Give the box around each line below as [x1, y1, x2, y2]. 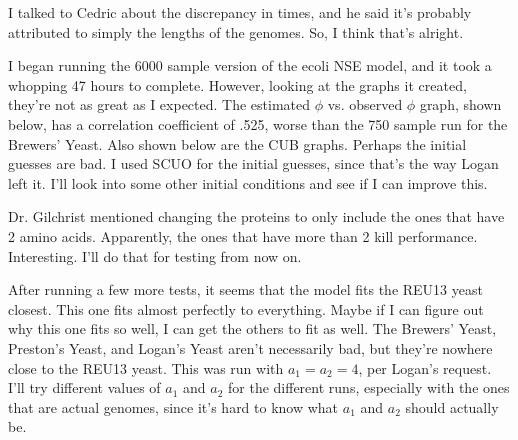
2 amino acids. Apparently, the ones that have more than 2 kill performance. [8, 225, 478, 246]
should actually [405, 396, 499, 417]
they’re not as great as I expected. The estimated [8, 94, 311, 115]
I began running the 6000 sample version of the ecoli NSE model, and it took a [8, 55, 492, 76]
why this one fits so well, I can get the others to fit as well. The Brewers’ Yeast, [8, 318, 497, 339]
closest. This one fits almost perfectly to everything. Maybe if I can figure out [8, 298, 484, 319]
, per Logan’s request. [358, 357, 492, 378]
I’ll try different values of [8, 377, 161, 398]
